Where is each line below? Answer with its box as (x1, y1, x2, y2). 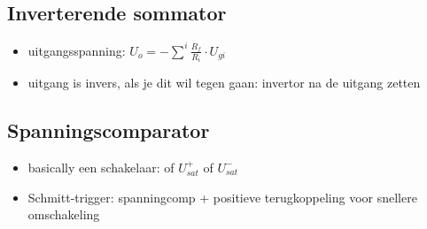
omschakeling (27, 205, 100, 224)
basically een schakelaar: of (27, 157, 175, 176)
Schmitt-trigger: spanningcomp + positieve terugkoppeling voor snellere (27, 187, 417, 206)
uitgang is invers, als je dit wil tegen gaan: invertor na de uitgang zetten (27, 73, 421, 92)
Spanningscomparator (7, 117, 210, 144)
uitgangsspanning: (27, 41, 126, 59)
